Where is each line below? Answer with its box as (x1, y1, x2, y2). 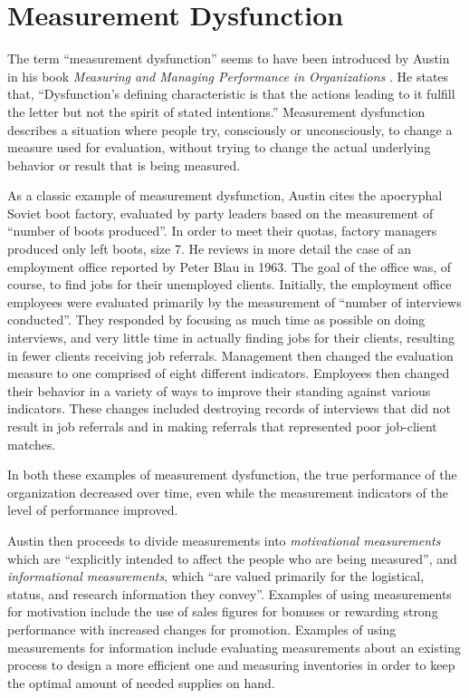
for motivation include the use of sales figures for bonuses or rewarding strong (7, 602, 438, 621)
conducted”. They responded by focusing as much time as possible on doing (7, 310, 426, 329)
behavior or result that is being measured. (7, 155, 241, 174)
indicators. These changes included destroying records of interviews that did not (7, 399, 451, 418)
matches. (7, 434, 56, 453)
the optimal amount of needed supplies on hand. (7, 673, 275, 692)
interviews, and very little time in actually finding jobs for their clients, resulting (7, 328, 455, 347)
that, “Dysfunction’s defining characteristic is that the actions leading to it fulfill (7, 84, 455, 103)
